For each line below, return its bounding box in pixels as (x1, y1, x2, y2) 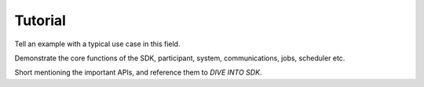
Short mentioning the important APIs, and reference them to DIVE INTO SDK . (14, 67, 262, 78)
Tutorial (14, 12, 67, 29)
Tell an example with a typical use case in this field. (14, 39, 181, 49)
